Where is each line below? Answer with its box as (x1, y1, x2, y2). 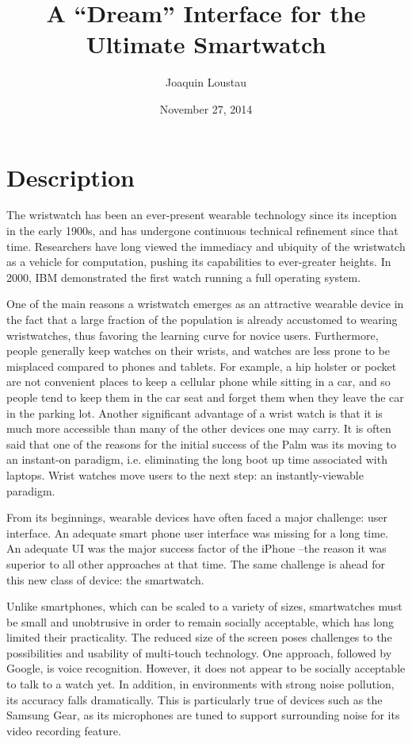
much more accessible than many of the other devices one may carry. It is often (6, 420, 391, 437)
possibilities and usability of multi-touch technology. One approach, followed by (6, 644, 392, 661)
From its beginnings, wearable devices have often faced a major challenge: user (6, 509, 387, 526)
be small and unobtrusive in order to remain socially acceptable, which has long (6, 613, 394, 630)
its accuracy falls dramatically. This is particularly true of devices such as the (6, 691, 383, 707)
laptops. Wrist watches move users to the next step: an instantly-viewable (6, 466, 364, 483)
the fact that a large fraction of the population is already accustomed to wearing (6, 311, 398, 327)
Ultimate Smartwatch (86, 28, 326, 60)
